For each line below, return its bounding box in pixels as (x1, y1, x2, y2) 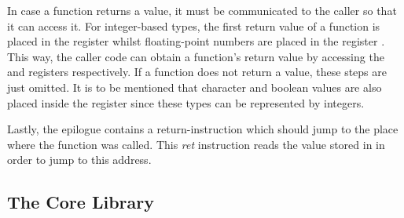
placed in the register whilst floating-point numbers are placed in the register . (7, 33, 385, 49)
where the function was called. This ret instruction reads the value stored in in (7, 136, 385, 152)
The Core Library (7, 190, 154, 214)
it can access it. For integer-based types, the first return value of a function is (7, 17, 380, 34)
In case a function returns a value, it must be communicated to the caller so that (7, 2, 397, 18)
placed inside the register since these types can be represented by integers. (7, 94, 365, 111)
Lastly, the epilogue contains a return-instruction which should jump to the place (7, 121, 398, 137)
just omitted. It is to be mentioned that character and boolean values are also (7, 78, 382, 95)
